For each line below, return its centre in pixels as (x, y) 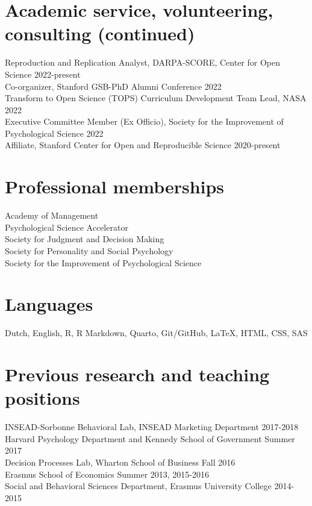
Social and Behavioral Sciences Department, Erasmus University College (138, 486)
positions (42, 398)
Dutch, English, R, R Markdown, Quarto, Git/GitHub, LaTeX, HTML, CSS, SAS (156, 333)
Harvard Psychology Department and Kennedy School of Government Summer (150, 438)
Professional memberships (115, 186)
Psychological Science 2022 (54, 133)
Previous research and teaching (137, 374)
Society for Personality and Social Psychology (89, 250)
